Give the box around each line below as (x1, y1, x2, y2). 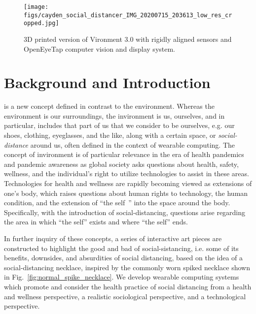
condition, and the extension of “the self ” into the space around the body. (4, 197, 230, 208)
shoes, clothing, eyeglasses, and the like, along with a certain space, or (4, 130, 216, 140)
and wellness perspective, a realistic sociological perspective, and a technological (4, 291, 246, 301)
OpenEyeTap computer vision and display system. (24, 43, 176, 54)
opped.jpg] (24, 20, 59, 27)
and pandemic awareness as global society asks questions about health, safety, (4, 158, 239, 169)
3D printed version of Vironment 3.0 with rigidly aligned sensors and (24, 33, 232, 44)
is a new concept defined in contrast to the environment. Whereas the (4, 101, 215, 111)
